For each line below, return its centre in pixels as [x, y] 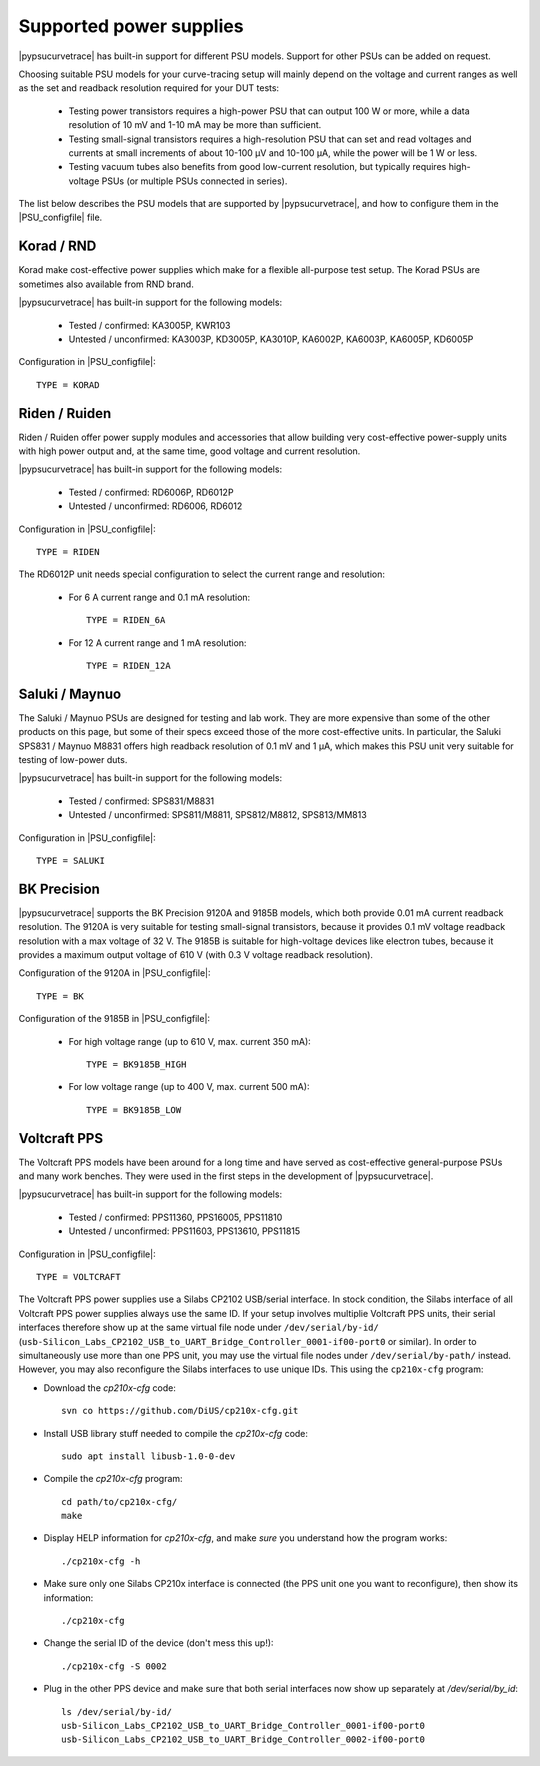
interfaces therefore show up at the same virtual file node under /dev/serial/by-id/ [198, 1327]
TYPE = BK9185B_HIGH [136, 1064]
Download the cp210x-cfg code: [110, 1387]
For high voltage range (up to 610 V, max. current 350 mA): [190, 1041]
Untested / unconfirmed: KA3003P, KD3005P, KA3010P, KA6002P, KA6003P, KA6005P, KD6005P [271, 339]
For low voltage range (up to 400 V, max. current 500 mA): [189, 1087]
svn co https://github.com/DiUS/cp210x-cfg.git [180, 1411]
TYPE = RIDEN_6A [126, 620]
